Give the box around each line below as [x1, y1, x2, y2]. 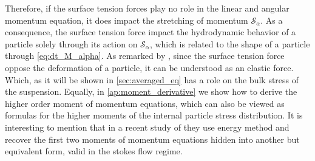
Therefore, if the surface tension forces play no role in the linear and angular [5, 2, 290, 14]
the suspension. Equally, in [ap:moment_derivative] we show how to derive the [5, 85, 297, 98]
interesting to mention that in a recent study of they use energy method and [5, 120, 290, 133]
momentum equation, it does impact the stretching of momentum [5, 13, 248, 26]
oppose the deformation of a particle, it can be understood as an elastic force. [5, 61, 294, 74]
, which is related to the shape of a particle [149, 37, 310, 50]
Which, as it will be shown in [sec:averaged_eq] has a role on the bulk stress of [5, 73, 299, 86]
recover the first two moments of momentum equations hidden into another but [5, 132, 300, 145]
